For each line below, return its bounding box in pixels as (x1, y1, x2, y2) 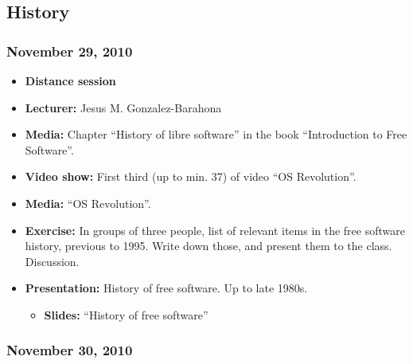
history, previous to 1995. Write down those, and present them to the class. (25, 237, 392, 254)
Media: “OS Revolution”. (25, 194, 151, 211)
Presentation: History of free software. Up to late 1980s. (25, 280, 308, 296)
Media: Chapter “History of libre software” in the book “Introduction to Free (25, 126, 407, 143)
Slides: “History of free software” (44, 306, 208, 323)
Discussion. (25, 252, 80, 269)
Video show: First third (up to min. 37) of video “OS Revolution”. (25, 168, 357, 185)
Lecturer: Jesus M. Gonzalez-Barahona (25, 99, 222, 115)
